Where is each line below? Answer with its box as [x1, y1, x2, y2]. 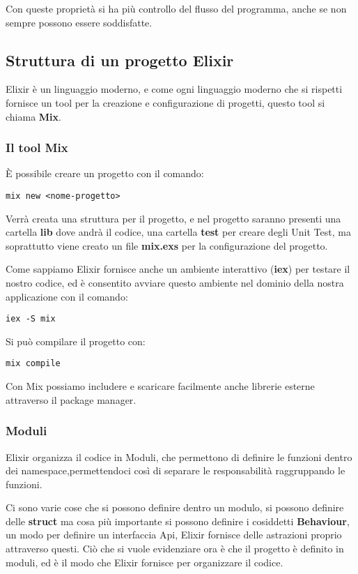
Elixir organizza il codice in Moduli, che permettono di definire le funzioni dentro [6, 449, 352, 464]
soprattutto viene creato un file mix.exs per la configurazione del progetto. [6, 238, 328, 252]
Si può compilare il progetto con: [6, 333, 146, 348]
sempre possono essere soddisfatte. [6, 15, 153, 29]
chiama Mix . [6, 109, 61, 123]
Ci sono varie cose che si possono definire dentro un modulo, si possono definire [6, 500, 344, 515]
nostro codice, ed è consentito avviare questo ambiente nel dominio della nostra [6, 275, 344, 290]
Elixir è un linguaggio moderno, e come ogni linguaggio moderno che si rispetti [6, 82, 343, 96]
